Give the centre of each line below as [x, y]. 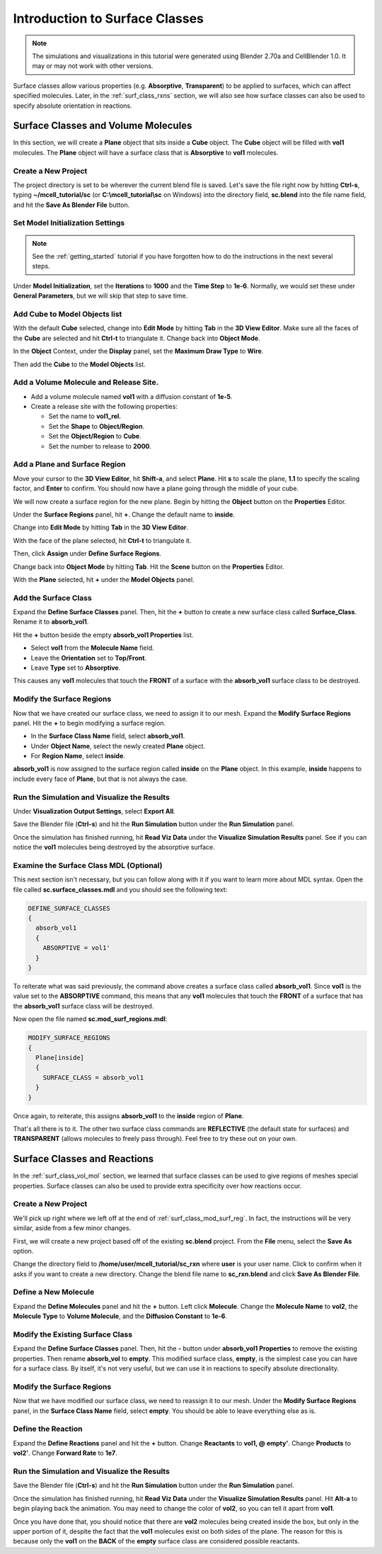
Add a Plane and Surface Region [70, 464]
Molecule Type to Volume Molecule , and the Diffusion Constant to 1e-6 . [120, 1316]
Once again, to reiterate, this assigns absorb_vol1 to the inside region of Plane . [128, 1115]
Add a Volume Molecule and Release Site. [86, 383]
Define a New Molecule [54, 1292]
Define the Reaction [48, 1429]
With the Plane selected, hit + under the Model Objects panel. [104, 579]
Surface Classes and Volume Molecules [103, 126]
